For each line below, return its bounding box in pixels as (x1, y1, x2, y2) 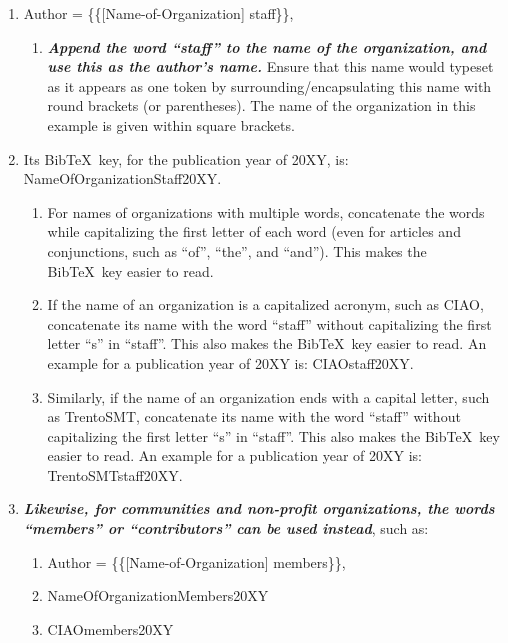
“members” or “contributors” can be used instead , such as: (23, 518, 429, 539)
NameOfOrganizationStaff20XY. (23, 168, 222, 189)
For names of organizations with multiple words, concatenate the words (47, 201, 485, 222)
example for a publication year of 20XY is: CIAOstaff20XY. (47, 352, 414, 373)
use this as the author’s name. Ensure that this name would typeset (47, 56, 494, 77)
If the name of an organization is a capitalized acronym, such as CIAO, (47, 294, 484, 315)
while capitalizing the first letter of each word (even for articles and (47, 221, 461, 242)
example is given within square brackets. (47, 114, 295, 135)
